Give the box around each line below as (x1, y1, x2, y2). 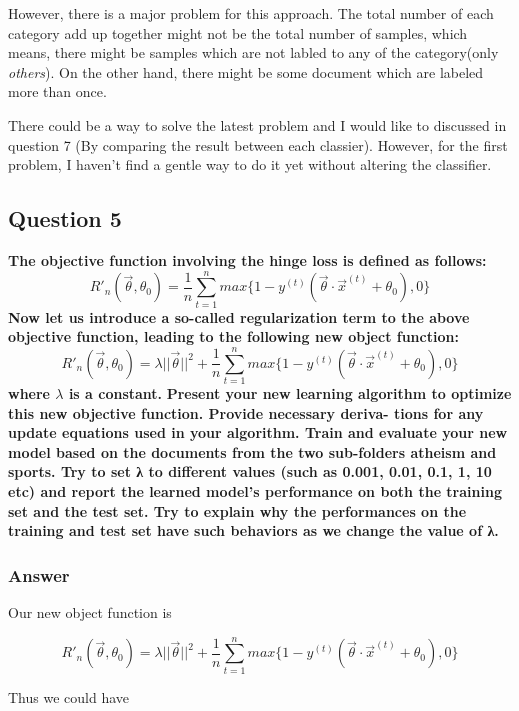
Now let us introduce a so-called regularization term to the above (8, 306, 470, 327)
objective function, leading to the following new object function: (8, 326, 459, 347)
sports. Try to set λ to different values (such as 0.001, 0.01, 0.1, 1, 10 (8, 461, 492, 482)
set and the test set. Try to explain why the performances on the (8, 500, 467, 521)
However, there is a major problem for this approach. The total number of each (8, 3, 494, 23)
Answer (8, 562, 70, 587)
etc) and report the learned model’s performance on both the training (8, 480, 502, 501)
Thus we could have (8, 686, 130, 707)
